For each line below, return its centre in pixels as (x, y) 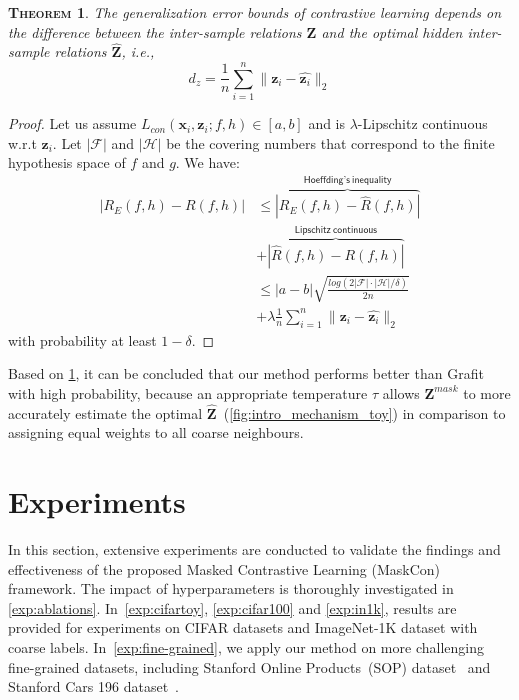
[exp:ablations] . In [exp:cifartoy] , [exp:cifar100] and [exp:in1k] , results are (232, 607)
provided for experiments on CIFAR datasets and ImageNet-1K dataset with (243, 627)
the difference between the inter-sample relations (155, 31)
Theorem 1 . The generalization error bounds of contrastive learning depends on (255, 12)
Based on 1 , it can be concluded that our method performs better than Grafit (246, 373)
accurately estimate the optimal (105, 412)
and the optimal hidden (392, 31)
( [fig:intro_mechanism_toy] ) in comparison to (364, 412)
